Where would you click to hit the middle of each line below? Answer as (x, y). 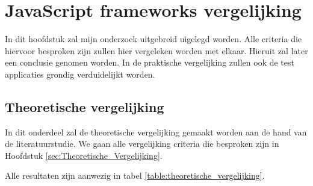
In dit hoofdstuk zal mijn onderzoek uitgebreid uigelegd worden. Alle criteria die (153, 39)
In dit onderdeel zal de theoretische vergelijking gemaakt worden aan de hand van (156, 132)
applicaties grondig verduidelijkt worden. (80, 74)
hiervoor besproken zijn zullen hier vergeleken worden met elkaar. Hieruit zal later (156, 50)
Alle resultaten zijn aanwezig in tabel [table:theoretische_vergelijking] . (135, 175)
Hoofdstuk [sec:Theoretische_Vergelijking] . (84, 155)
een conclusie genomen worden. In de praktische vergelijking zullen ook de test (150, 62)
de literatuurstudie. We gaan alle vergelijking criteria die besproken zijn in (142, 144)
